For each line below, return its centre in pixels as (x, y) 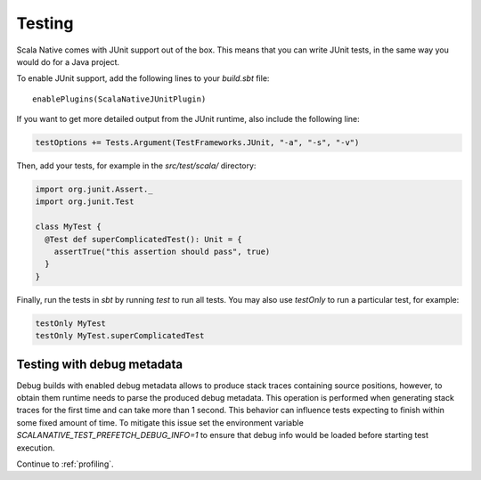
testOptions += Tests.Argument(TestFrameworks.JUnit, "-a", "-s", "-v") (197, 143)
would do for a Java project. (68, 61)
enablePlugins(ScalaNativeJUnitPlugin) (119, 99)
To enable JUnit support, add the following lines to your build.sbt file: (143, 78)
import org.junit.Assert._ (94, 190)
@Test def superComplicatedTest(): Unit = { (143, 239)
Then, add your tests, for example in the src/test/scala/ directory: (136, 166)
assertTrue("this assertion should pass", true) (162, 252)
